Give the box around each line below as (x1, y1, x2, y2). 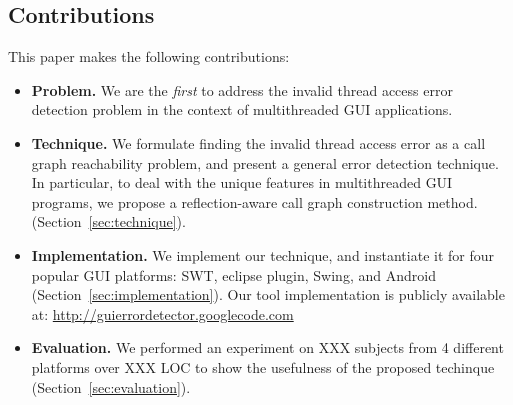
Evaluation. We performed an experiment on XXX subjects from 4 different (31, 337, 504, 358)
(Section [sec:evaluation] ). (31, 376, 191, 397)
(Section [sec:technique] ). (31, 211, 186, 232)
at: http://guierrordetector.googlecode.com (31, 303, 294, 324)
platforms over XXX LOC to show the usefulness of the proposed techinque (31, 356, 495, 377)
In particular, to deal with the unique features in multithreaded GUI (31, 172, 453, 193)
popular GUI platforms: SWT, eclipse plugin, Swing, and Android (31, 264, 436, 285)
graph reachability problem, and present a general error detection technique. (31, 152, 499, 173)
